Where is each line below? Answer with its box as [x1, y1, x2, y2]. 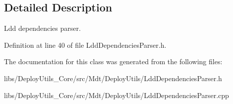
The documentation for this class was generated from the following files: [4, 56, 223, 67]
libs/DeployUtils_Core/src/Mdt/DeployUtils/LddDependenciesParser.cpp [4, 90, 229, 100]
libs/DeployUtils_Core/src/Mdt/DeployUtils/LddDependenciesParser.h [4, 73, 222, 83]
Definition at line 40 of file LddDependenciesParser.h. [4, 39, 167, 50]
